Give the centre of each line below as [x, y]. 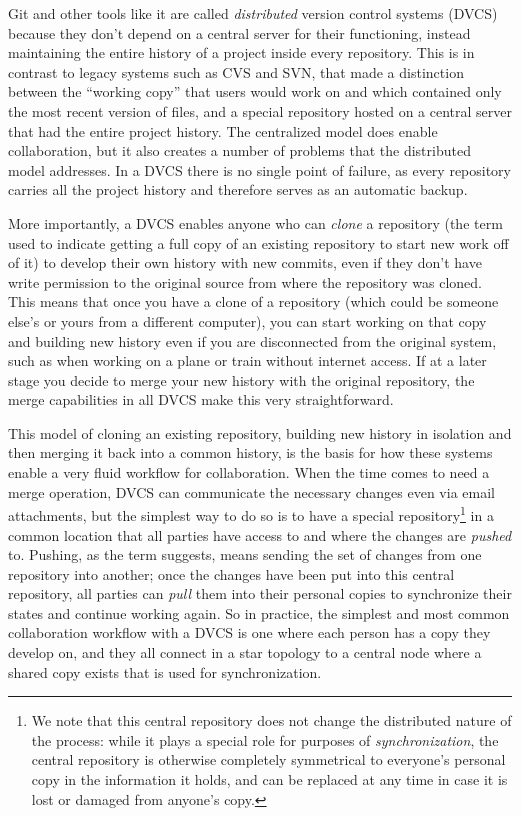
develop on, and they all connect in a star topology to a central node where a [245, 652]
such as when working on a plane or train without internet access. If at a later [247, 360]
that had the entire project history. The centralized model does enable [223, 130]
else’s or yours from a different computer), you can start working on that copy [247, 320]
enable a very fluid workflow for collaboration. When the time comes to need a [249, 472]
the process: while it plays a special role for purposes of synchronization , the [265, 739]
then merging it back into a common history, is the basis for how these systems [250, 452]
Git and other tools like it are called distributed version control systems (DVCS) [253, 13]
